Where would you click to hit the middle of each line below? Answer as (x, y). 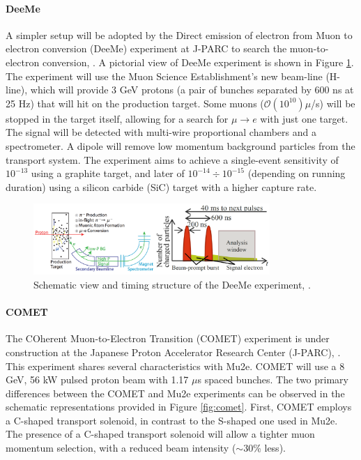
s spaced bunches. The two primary (273, 379)
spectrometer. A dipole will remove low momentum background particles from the (180, 145)
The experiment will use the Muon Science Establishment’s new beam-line (164, 76)
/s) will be (333, 103)
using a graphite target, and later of (108, 173)
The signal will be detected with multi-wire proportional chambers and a (161, 132)
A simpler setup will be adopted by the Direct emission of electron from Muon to (179, 34)
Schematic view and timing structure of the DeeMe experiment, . (172, 284)
